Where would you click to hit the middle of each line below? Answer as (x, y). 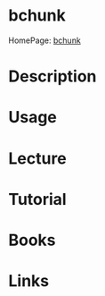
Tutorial (38, 199)
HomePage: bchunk (44, 40)
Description (52, 76)
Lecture (38, 158)
